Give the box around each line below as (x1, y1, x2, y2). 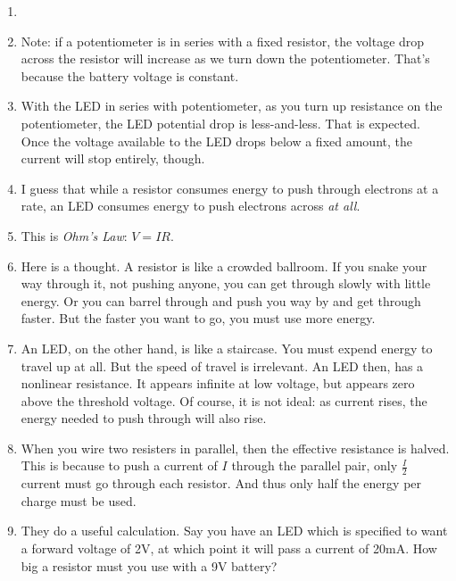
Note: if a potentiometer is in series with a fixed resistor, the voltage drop (21, 31, 425, 50)
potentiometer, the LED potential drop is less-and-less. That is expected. (21, 113, 420, 132)
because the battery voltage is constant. (21, 66, 239, 85)
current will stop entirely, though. (21, 149, 205, 168)
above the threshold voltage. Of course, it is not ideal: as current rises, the (21, 391, 427, 410)
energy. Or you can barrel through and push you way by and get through (21, 291, 421, 310)
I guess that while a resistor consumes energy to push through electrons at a (21, 178, 439, 197)
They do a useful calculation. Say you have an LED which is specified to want (21, 521, 448, 540)
